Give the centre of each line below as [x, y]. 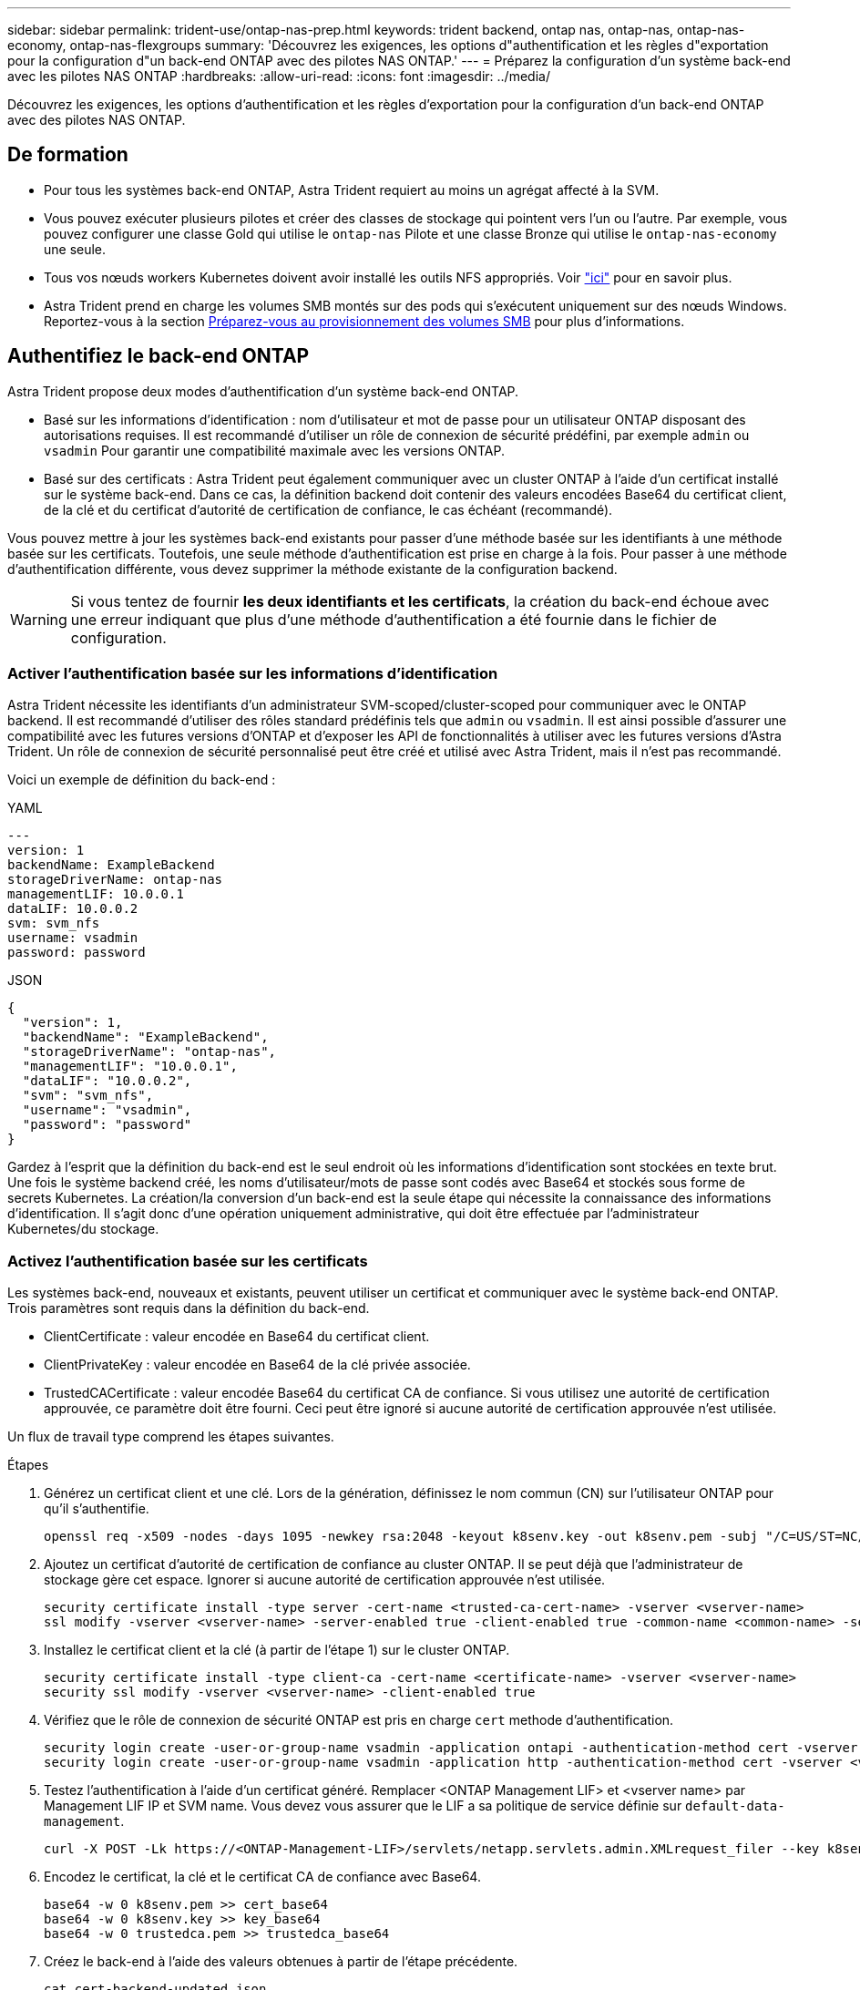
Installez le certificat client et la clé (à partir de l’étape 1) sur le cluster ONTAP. [277, 1650]
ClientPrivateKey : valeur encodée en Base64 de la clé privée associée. [257, 1365]
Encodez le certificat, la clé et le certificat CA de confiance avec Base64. [262, 1877]
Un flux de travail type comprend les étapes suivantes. [171, 1437]
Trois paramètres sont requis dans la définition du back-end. [189, 1308]
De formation [68, 155]
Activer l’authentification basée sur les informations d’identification [253, 674]
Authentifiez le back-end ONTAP [159, 356]
